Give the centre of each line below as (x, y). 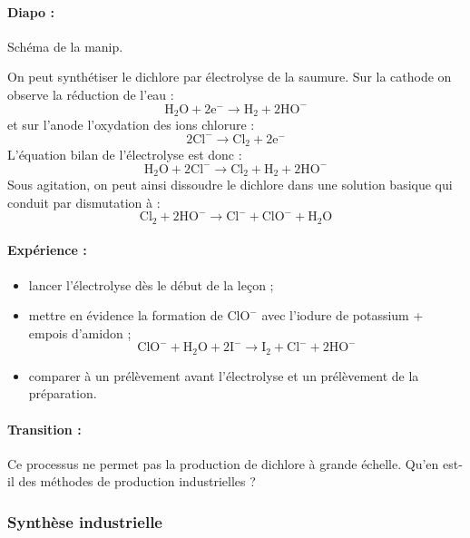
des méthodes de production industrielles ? (137, 481)
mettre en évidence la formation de (126, 315)
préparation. (63, 393)
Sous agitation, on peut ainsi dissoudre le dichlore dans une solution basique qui (230, 185)
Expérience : (47, 250)
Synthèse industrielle (85, 521)
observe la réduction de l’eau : (91, 94)
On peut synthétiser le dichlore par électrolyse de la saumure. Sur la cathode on (230, 77)
